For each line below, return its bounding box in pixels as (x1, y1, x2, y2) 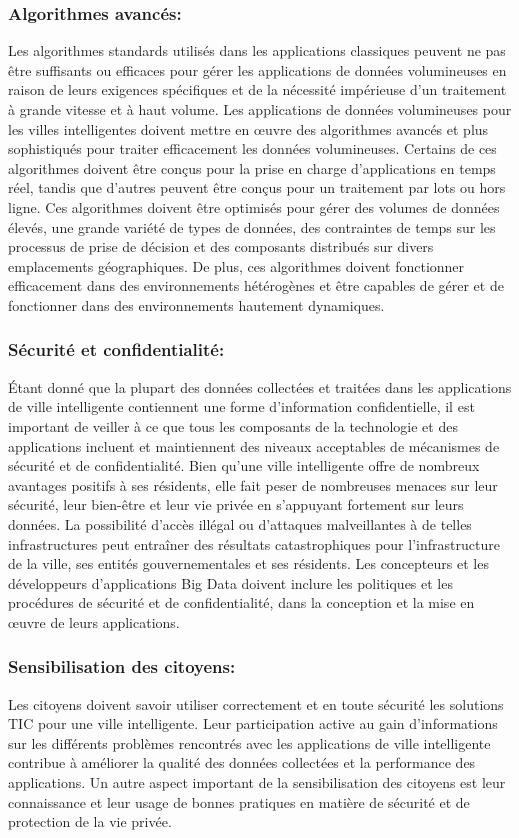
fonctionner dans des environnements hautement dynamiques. (8, 294, 385, 315)
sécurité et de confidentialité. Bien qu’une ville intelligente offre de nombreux (8, 455, 480, 476)
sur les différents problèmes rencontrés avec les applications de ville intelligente (8, 732, 491, 753)
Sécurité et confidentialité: (8, 337, 225, 362)
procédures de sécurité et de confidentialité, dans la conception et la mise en (8, 592, 475, 613)
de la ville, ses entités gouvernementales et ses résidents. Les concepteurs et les (8, 553, 489, 574)
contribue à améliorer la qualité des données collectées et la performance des (8, 752, 476, 773)
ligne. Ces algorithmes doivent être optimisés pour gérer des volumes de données (8, 196, 500, 217)
